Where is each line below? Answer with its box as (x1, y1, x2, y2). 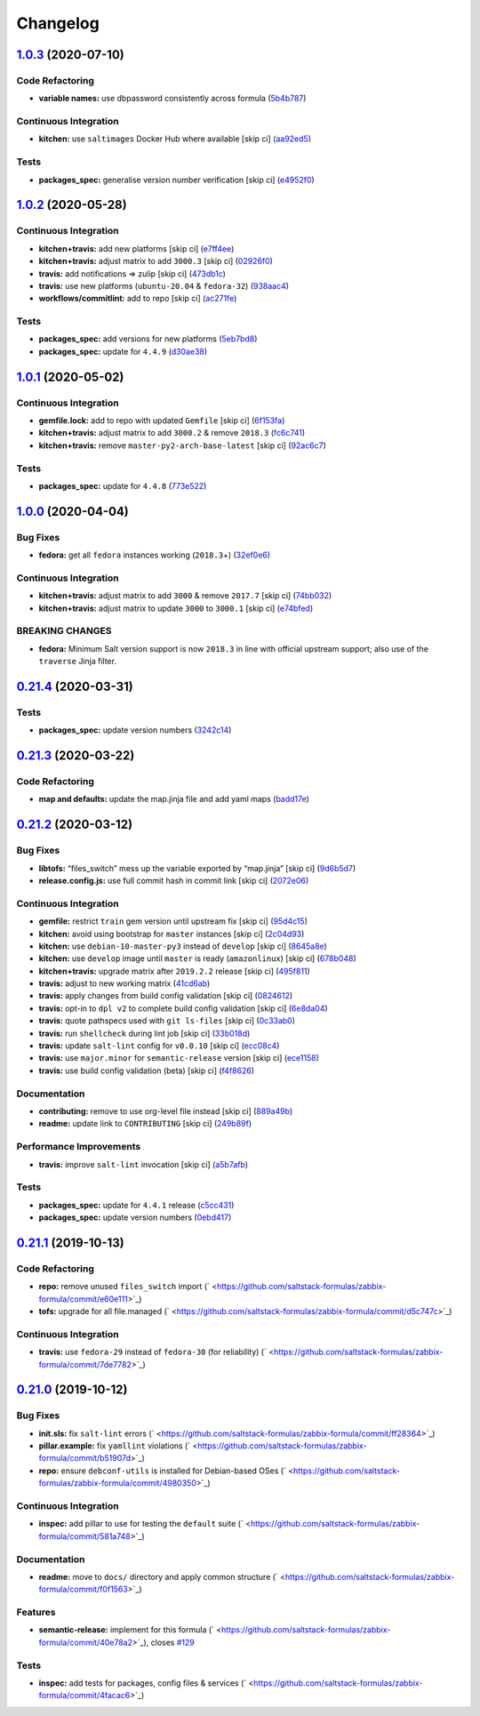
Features (16, 1606, 56, 1618)
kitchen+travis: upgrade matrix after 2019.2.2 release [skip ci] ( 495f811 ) (38, 966, 310, 976)
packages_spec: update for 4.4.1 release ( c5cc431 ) (38, 1199, 235, 1210)
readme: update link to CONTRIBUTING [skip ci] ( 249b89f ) (38, 1119, 252, 1129)
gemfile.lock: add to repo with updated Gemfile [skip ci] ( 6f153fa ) (38, 415, 285, 426)
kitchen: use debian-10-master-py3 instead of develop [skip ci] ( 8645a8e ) (38, 941, 328, 951)
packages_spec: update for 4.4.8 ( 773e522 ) (38, 480, 207, 491)
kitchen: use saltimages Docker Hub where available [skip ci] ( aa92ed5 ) (38, 133, 311, 144)
